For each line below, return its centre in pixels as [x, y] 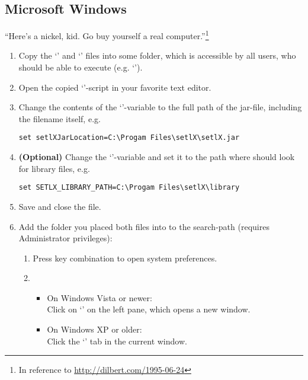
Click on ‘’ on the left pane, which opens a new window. [149, 309]
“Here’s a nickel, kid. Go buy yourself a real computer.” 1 [107, 35]
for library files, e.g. [54, 168]
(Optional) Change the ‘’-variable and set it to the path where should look [157, 157]
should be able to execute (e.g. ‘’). [81, 67]
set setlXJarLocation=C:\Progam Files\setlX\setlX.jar [129, 138]
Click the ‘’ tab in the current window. [117, 341]
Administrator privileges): [65, 238]
